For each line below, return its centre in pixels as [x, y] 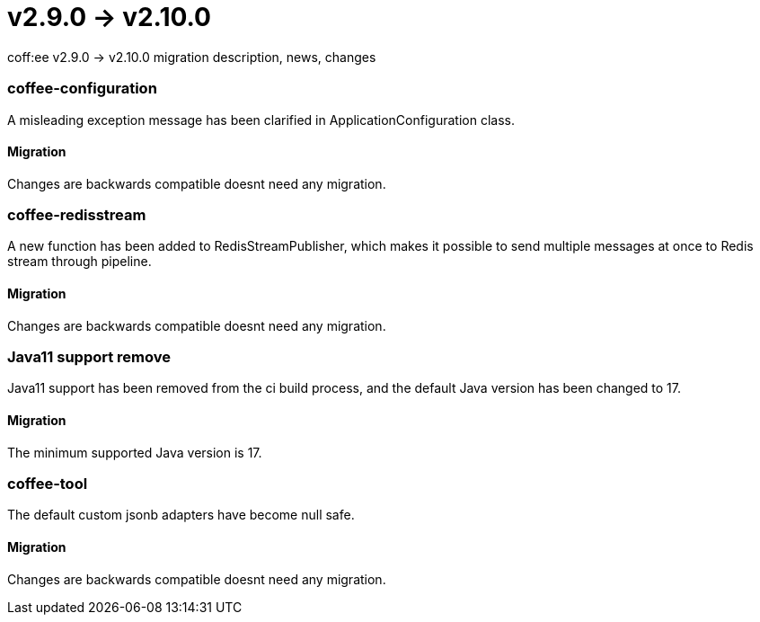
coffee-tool [48, 484]
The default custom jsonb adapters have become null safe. [181, 515]
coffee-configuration [82, 89]
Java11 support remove [89, 357]
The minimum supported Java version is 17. [135, 452]
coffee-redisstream [77, 215]
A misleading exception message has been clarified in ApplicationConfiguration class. [261, 120]
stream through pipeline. [80, 262]
